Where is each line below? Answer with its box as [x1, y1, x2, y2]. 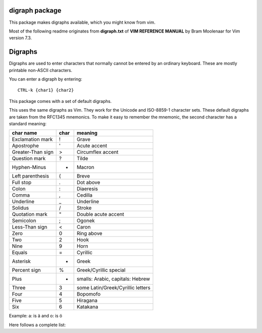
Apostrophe [12, 142, 39, 149]
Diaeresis [77, 185, 98, 192]
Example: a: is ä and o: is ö [9, 313, 63, 319]
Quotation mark [12, 211, 48, 218]
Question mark [12, 155, 46, 162]
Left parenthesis [12, 173, 49, 180]
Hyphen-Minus [12, 164, 46, 171]
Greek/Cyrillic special [77, 267, 126, 274]
